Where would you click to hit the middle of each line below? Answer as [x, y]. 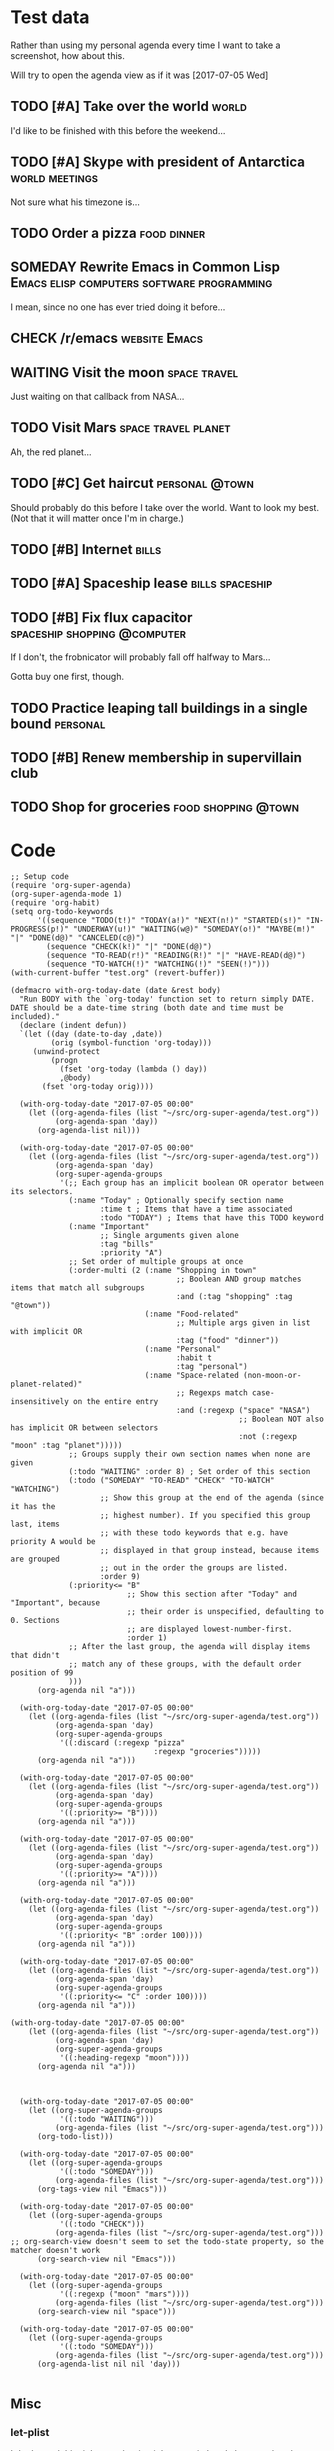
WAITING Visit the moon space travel [124, 372]
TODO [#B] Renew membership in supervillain [156, 757]
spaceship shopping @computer [98, 632]
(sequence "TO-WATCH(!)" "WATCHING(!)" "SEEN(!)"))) [158, 964]
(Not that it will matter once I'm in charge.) [97, 518]
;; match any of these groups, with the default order [185, 1664]
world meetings [54, 177]
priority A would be [53, 1542]
